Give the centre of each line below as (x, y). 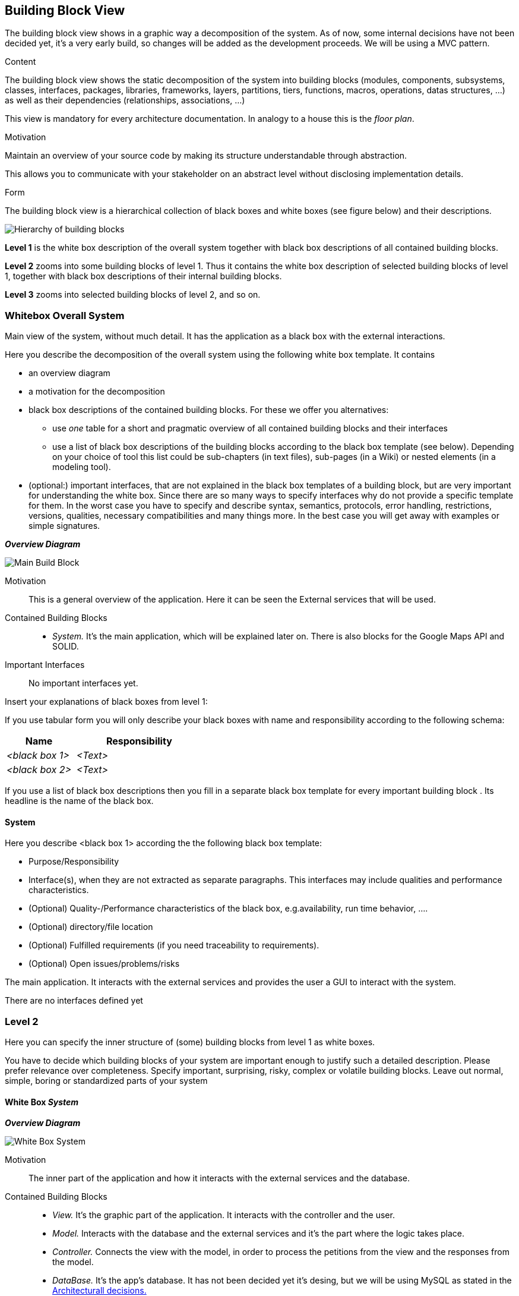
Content (20, 62)
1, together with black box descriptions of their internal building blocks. (143, 276)
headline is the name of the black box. (79, 801)
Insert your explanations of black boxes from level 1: (106, 702)
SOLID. (66, 647)
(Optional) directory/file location (91, 927)
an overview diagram (69, 373)
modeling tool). (82, 467)
